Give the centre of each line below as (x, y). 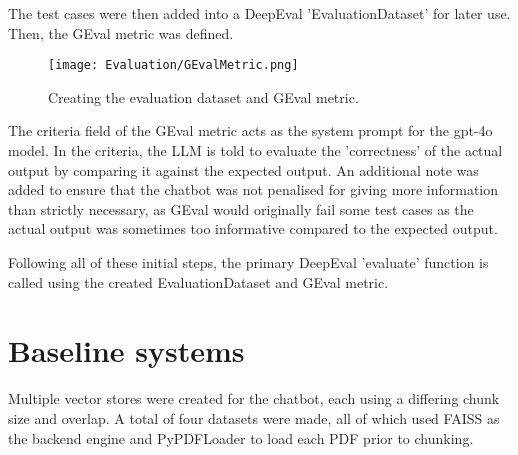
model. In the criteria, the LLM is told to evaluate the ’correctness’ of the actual (255, 150)
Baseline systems (126, 350)
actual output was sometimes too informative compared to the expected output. (253, 228)
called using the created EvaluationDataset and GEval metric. (198, 281)
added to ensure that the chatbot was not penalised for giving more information (253, 189)
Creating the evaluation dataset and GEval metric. (203, 96)
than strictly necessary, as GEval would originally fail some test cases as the (241, 208)
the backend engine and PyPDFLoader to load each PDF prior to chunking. (241, 437)
